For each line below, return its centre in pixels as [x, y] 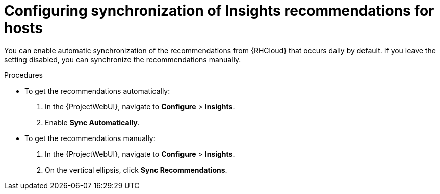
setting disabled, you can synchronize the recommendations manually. [123, 59]
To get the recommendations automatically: [97, 91]
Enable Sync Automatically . [92, 122]
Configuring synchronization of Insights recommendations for [219, 11]
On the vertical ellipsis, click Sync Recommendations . [136, 170]
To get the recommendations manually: [90, 138]
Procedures [23, 75]
